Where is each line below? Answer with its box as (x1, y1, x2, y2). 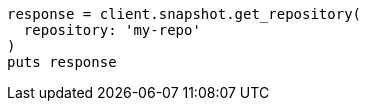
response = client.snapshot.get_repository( (7, 6, 362, 22)
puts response (7, 54, 117, 70)
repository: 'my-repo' (23, 22, 201, 38)
